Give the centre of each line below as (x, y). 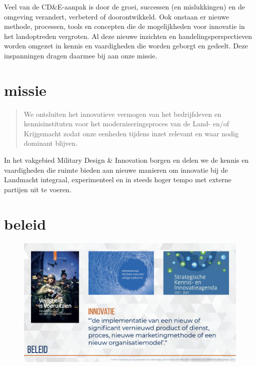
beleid (25, 223)
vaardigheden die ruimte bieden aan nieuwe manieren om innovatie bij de (116, 170)
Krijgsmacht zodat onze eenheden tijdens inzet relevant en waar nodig (131, 133)
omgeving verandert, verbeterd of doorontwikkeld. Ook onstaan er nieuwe (116, 16)
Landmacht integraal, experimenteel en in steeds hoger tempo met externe (118, 180)
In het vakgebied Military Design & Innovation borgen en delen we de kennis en (126, 160)
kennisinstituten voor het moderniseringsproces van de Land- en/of (126, 124)
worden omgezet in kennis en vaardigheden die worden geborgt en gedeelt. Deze (126, 46)
